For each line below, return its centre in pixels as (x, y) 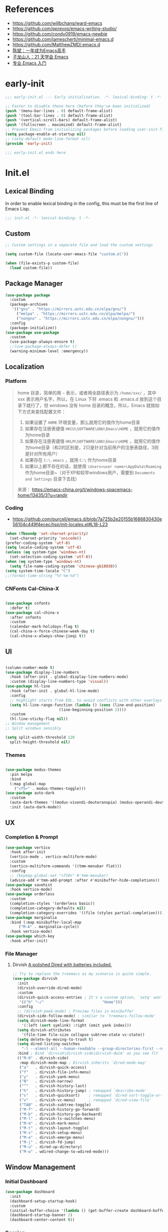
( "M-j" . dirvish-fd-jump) (47, 1142)
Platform (16, 381)
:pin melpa (21, 774)
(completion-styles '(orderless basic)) (52, 904)
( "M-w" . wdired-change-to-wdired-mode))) (64, 1152)
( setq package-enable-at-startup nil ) (45, 134)
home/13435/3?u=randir (42, 495)
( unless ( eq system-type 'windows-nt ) (45, 552)
